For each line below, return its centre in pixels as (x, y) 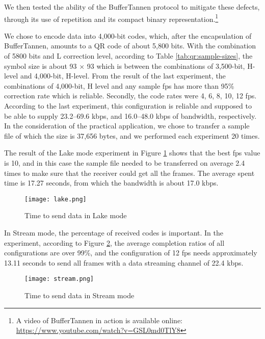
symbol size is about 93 (41, 66)
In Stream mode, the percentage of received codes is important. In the (114, 232)
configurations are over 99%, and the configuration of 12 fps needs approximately (131, 253)
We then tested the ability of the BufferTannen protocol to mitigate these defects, (132, 7)
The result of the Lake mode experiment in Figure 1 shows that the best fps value (132, 153)
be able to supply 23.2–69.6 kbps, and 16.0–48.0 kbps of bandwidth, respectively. (130, 115)
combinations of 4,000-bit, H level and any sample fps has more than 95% (119, 85)
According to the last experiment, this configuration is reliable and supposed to (128, 106)
